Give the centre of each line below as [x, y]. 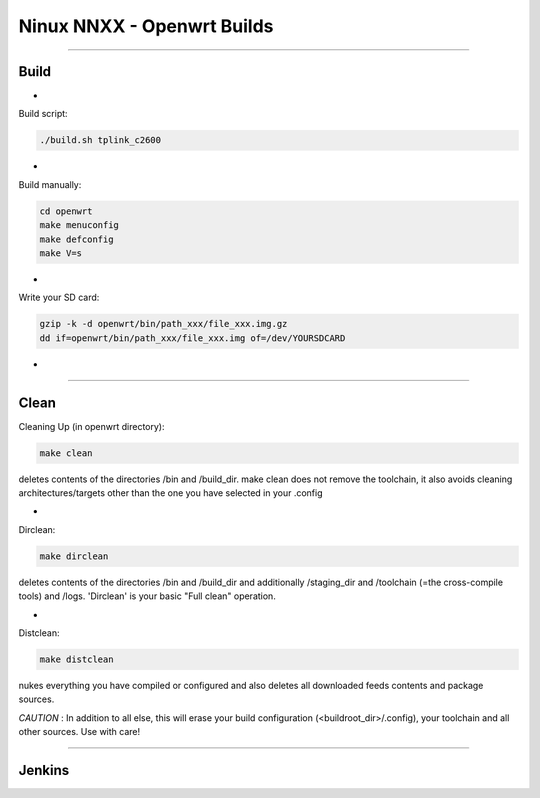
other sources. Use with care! [79, 732]
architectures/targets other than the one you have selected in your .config [170, 492]
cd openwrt [66, 211]
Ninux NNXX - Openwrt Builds [146, 26]
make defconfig [76, 239]
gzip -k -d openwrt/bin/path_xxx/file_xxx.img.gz [163, 324]
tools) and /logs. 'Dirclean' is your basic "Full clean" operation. [147, 596]
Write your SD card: [59, 297]
